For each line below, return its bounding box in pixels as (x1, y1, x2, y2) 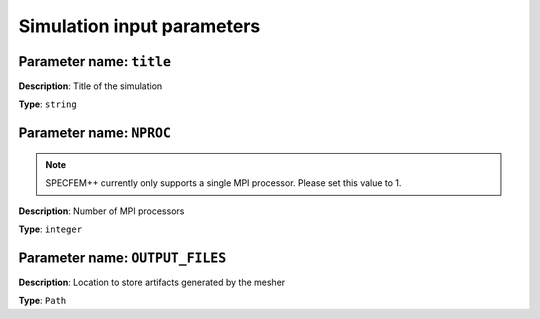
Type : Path (18, 295, 67, 307)
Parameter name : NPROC (18, 125, 172, 142)
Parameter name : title (18, 53, 172, 70)
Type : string (18, 98, 77, 110)
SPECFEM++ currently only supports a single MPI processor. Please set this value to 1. (45, 177, 402, 189)
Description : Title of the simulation (18, 80, 163, 92)
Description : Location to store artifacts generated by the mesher (18, 276, 286, 288)
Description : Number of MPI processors (18, 205, 185, 217)
